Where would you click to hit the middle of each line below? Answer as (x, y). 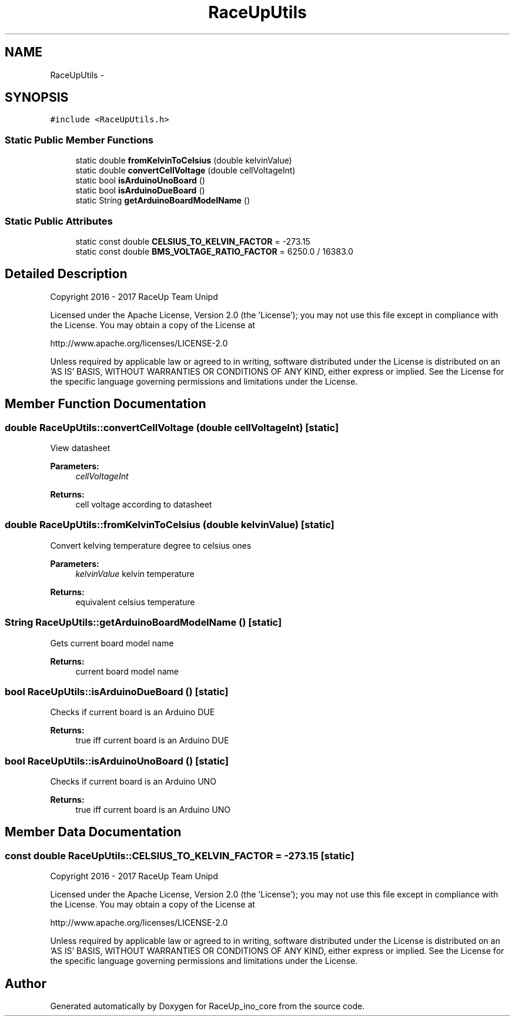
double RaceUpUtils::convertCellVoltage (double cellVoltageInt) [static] (172, 427)
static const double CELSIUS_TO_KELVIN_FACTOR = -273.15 (193, 241)
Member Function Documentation (106, 404)
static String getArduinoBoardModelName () (163, 201)
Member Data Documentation (93, 832)
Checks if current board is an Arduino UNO (133, 781)
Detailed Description (66, 274)
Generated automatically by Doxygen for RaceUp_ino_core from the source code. (208, 1006)
